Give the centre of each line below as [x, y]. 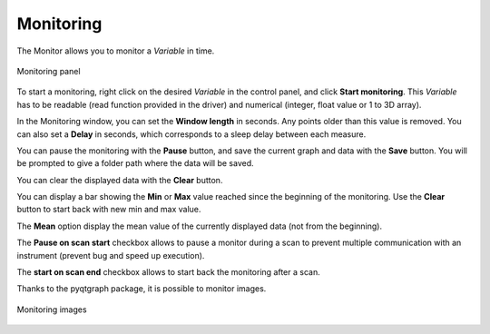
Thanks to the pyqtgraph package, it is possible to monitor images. [142, 289]
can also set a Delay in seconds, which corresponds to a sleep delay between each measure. [191, 134]
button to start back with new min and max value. [109, 210]
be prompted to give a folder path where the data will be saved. [135, 163]
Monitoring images [52, 309]
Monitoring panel [49, 71]
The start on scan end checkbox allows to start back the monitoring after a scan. [169, 272]
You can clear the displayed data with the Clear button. [120, 180]
